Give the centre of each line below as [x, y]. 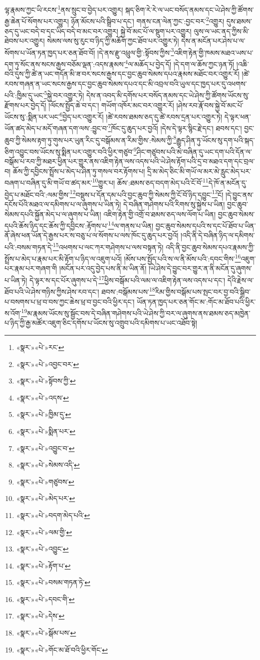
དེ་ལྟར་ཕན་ [238, 116]
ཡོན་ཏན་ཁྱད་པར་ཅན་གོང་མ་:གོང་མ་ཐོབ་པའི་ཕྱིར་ [196, 301]
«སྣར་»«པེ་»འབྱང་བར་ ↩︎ [48, 364]
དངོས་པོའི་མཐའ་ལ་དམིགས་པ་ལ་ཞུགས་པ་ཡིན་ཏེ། [63, 204]
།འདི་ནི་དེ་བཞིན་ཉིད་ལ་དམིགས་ [218, 235]
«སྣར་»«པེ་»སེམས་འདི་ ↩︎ [48, 465]
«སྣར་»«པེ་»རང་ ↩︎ [40, 347]
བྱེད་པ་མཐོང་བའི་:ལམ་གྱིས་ [37, 194]
